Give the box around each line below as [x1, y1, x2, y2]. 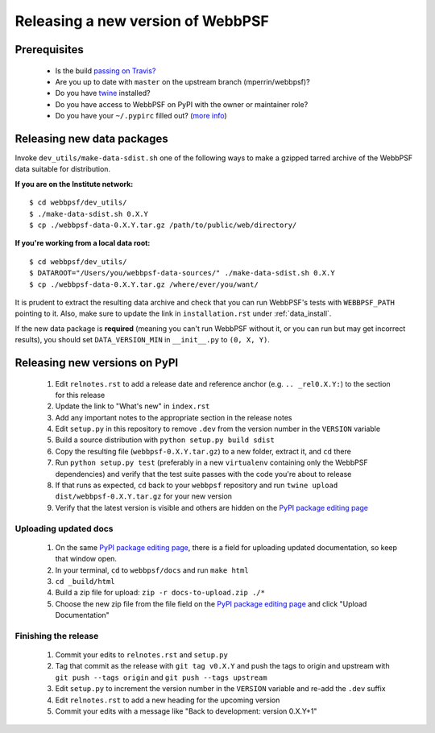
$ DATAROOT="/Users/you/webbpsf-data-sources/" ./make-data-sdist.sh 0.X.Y [29, 268, 335, 278]
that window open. [55, 554, 117, 564]
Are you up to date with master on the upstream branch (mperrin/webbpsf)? [55, 77, 310, 86]
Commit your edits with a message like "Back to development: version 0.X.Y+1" [55, 706, 317, 716]
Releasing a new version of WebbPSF [14, 12, 269, 30]
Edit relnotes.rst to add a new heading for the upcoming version [55, 695, 280, 705]
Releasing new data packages [14, 131, 168, 145]
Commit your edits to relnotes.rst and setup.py [55, 650, 229, 660]
